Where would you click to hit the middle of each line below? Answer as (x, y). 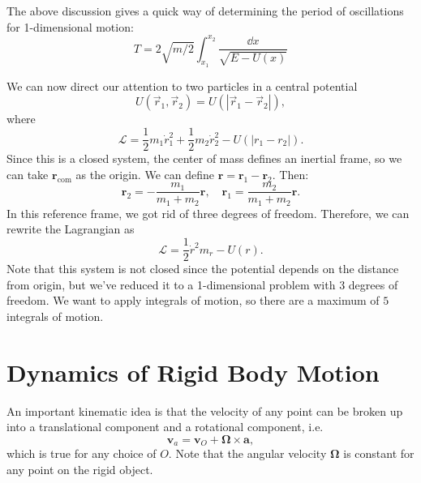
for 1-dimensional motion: (70, 26)
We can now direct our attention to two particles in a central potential (182, 85)
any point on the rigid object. (80, 469)
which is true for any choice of (82, 453)
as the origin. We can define (145, 174)
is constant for (379, 453)
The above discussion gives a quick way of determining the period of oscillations (205, 11)
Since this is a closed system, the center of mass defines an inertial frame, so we (204, 158)
